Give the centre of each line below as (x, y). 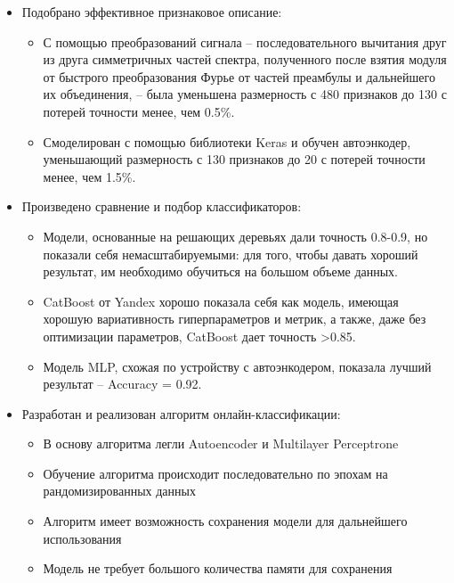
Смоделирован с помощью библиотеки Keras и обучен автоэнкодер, (227, 141)
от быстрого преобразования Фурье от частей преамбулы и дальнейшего (239, 76)
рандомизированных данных (119, 491)
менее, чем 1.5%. (89, 176)
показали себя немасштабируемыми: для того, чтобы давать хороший (231, 254)
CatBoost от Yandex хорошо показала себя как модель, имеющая (221, 301)
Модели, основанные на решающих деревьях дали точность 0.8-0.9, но (235, 236)
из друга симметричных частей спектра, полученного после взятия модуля (245, 59)
